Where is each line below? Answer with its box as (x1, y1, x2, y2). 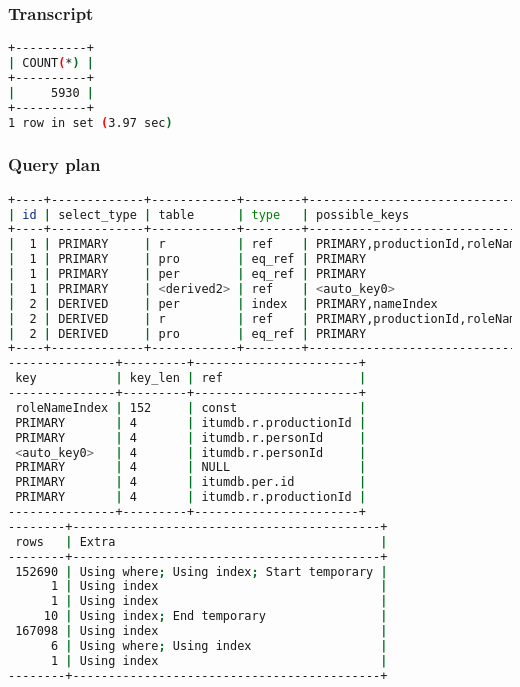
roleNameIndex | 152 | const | (15, 400, 367, 415)
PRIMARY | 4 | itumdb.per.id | (15, 475, 367, 490)
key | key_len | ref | (15, 371, 367, 386)
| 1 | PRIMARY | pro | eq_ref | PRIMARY (8, 252, 367, 267)
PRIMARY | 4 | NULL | (15, 460, 367, 475)
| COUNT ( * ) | (8, 56, 94, 71)
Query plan (8, 152, 101, 177)
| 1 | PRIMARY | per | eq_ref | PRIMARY (8, 267, 367, 282)
